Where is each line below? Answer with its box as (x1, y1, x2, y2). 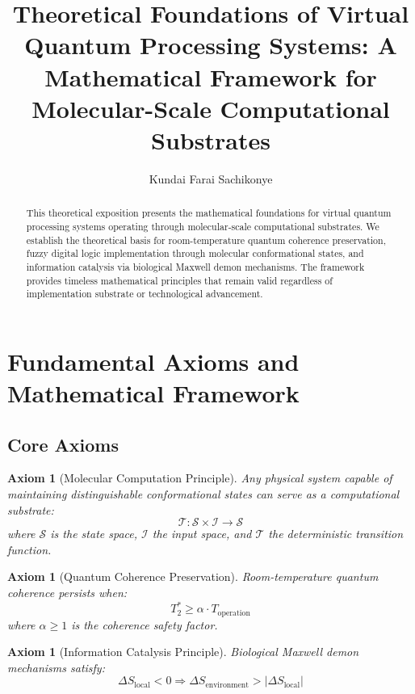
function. (7, 540, 52, 557)
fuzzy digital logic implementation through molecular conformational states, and (26, 246, 364, 260)
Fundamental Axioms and (7, 344, 300, 377)
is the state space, (50, 525, 138, 542)
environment (205, 680, 249, 689)
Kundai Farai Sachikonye (149, 170, 273, 187)
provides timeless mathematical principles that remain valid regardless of (26, 273, 333, 287)
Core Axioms (7, 431, 119, 456)
